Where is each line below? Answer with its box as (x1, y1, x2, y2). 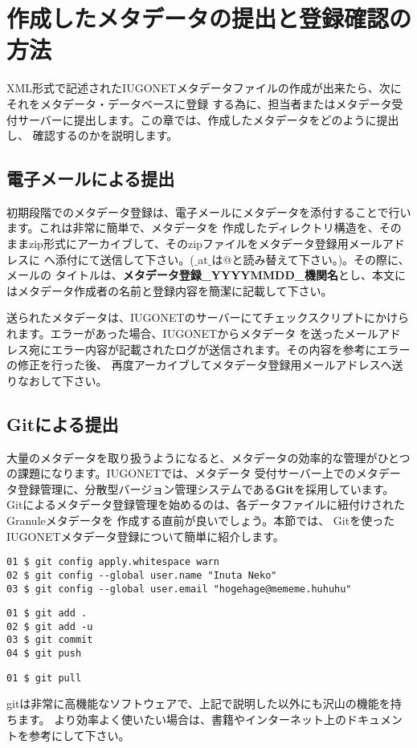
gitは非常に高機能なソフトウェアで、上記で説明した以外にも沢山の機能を (6, 695, 390, 712)
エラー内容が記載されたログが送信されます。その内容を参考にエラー (51, 340, 411, 357)
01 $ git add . (6, 608, 88, 620)
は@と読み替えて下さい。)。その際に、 (211, 250, 410, 267)
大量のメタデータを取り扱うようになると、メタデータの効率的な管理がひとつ (6, 449, 411, 465)
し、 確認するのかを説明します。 (6, 127, 178, 144)
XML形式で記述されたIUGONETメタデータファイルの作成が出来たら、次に (6, 79, 402, 96)
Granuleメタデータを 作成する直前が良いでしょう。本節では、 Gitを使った (6, 512, 395, 528)
